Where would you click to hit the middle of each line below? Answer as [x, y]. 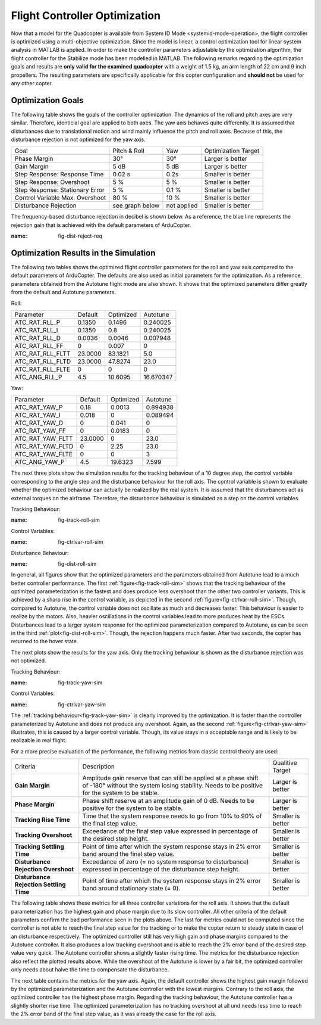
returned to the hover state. [45, 641]
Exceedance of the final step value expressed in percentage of [170, 831]
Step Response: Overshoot [52, 182]
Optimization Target [232, 151]
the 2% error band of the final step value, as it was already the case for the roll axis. [114, 1014]
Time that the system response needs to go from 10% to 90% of [172, 816]
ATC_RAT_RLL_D [38, 338]
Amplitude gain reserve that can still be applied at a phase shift [170, 778]
